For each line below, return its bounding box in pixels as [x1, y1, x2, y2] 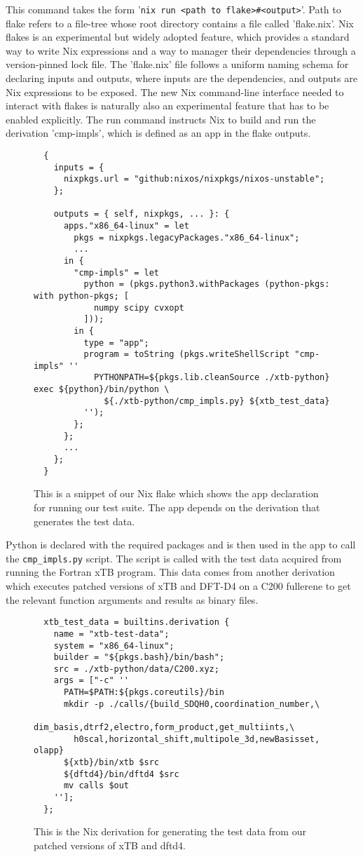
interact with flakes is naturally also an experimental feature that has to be [6, 98, 329, 113]
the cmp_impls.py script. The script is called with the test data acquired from [6, 551, 342, 565]
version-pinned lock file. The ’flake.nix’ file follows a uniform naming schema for [6, 57, 349, 72]
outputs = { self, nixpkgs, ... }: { [53, 209, 230, 220]
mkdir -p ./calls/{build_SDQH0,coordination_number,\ [63, 699, 320, 709]
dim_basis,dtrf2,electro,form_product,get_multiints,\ [34, 722, 295, 733]
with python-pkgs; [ [34, 290, 130, 301]
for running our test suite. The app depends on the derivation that [34, 499, 320, 514]
